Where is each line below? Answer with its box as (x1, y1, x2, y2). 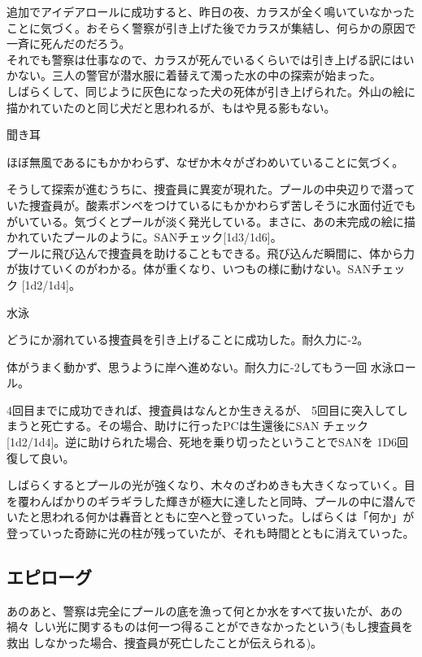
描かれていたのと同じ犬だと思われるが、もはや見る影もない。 (7, 98, 336, 115)
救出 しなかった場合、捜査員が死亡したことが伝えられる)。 (7, 634, 323, 651)
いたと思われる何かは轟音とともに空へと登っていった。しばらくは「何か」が (7, 508, 415, 525)
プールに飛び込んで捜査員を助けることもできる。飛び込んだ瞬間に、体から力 (7, 244, 415, 261)
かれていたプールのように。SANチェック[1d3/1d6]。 (7, 228, 282, 246)
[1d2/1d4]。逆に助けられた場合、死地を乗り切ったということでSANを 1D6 (7, 433, 398, 450)
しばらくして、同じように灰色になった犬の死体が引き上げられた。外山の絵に (7, 82, 415, 99)
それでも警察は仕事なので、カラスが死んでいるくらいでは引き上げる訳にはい (7, 50, 415, 67)
